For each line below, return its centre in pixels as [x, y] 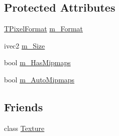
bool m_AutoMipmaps [39, 79]
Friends [24, 106]
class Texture [24, 128]
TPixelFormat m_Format [44, 29]
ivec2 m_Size [25, 45]
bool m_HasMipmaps [37, 62]
